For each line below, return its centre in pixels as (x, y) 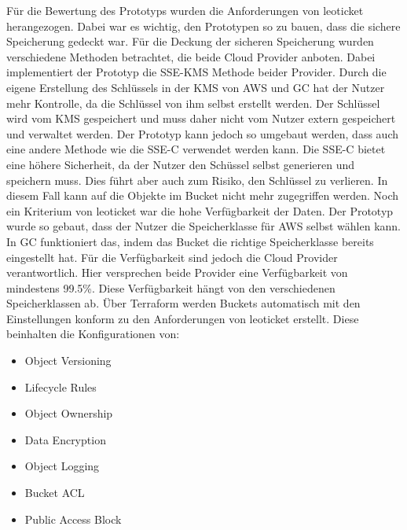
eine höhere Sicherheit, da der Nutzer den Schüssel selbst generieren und (181, 164)
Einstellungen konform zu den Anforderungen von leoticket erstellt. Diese (183, 318)
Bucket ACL (55, 493)
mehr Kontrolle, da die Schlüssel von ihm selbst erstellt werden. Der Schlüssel (193, 103)
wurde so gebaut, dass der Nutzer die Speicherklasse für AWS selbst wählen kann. (204, 226)
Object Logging (62, 466)
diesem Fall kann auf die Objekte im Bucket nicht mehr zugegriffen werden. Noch (203, 195)
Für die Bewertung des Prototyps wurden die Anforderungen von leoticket (185, 10)
